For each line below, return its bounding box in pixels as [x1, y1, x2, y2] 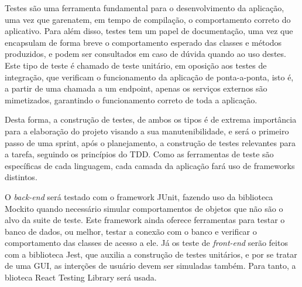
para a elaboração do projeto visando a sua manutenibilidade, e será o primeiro [5, 124, 289, 137]
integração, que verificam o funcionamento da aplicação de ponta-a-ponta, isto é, [5, 70, 294, 83]
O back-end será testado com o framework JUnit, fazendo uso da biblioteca [5, 190, 273, 202]
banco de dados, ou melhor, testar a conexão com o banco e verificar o [5, 225, 257, 237]
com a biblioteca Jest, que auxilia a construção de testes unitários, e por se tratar [5, 248, 297, 260]
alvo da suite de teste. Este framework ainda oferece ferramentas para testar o [5, 214, 285, 226]
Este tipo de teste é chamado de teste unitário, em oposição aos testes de [5, 59, 267, 71]
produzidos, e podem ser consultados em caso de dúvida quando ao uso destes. [5, 48, 286, 60]
